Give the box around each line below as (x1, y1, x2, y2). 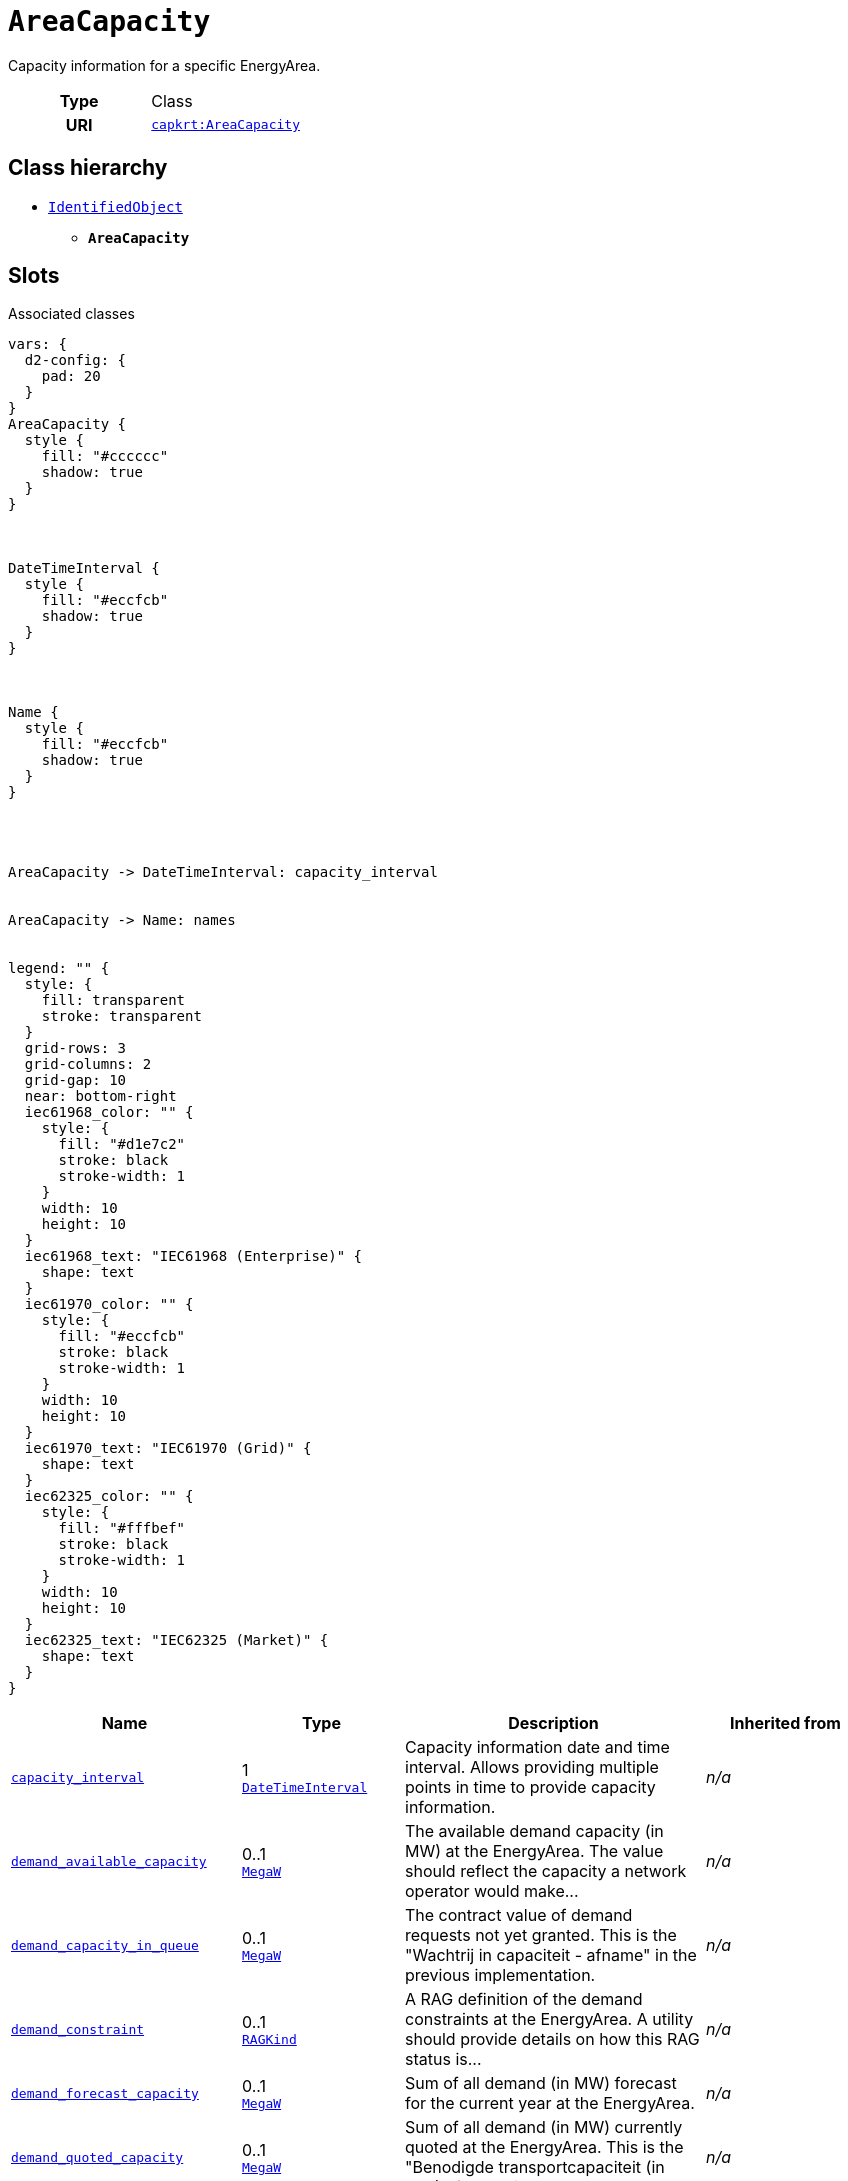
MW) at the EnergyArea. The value (405, 1841, 664, 1862)
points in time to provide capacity (405, 1777, 656, 1798)
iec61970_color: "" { (24, 1296, 194, 1313)
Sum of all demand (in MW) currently (405, 2117, 683, 2138)
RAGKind (241, 2031, 297, 2047)
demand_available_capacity (11, 1853, 207, 1869)
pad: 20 (41, 368, 101, 385)
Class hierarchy (8, 155, 168, 181)
